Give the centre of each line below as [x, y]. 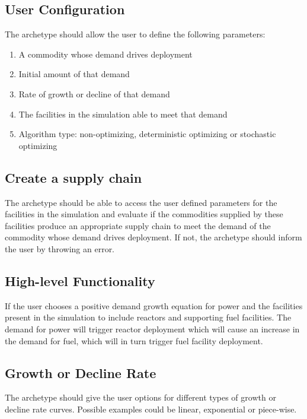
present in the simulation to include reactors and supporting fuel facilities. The [148, 317]
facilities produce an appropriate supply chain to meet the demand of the [138, 225]
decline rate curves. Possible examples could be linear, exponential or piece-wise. [151, 409]
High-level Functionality [80, 280]
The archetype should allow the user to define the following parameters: [135, 34]
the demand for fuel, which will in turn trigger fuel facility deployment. [134, 340]
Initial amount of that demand [74, 74]
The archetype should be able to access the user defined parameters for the [141, 202]
